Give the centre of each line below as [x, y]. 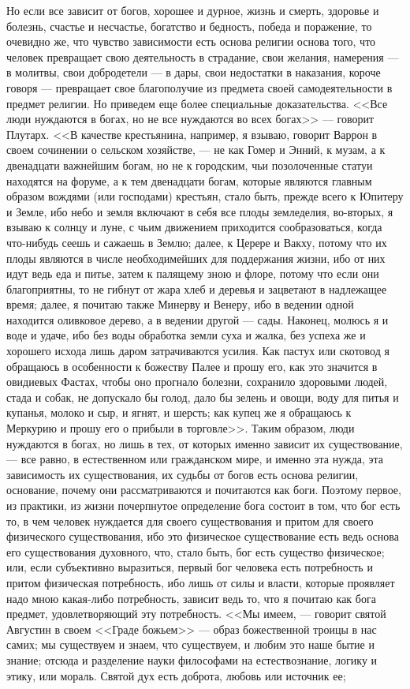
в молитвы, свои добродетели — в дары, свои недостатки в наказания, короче [194, 72]
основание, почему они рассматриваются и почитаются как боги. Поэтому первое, [204, 490]
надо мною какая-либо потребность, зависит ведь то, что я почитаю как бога [191, 598]
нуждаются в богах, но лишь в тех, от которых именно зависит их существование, [205, 443]
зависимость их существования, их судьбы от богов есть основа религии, [183, 474]
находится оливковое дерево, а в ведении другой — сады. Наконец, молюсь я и [198, 319]
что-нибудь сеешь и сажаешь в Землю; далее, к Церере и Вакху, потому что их [197, 242]
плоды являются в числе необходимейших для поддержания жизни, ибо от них [196, 258]
